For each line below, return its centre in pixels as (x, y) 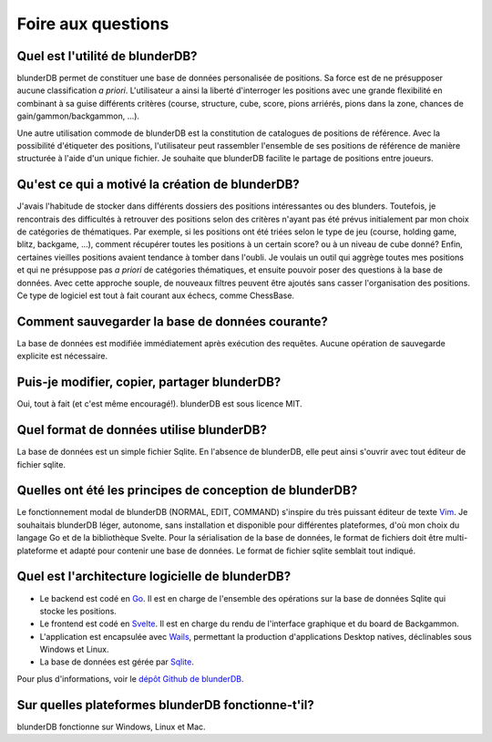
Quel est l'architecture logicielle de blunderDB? (154, 577)
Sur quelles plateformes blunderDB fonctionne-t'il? (165, 705)
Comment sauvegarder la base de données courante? (172, 321)
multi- (456, 538)
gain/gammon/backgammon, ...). (78, 116)
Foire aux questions (93, 24)
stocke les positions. (78, 611)
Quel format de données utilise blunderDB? (142, 430)
